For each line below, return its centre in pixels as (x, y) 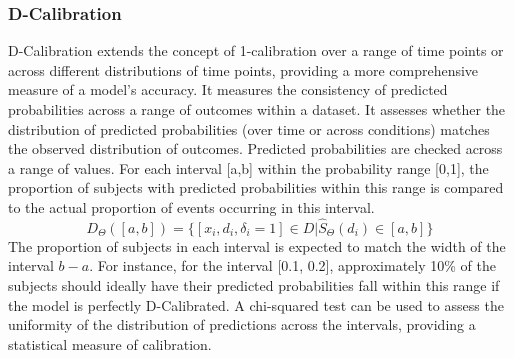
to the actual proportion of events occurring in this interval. (191, 206)
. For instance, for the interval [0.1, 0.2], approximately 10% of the (292, 265)
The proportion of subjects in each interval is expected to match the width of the (257, 245)
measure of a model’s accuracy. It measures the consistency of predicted (228, 89)
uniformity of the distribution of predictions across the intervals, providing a (242, 324)
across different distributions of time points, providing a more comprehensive (243, 69)
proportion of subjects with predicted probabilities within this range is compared (256, 187)
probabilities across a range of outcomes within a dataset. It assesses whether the (257, 109)
